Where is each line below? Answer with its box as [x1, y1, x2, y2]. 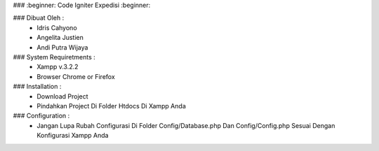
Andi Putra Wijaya [36, 43, 88, 52]
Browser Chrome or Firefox [36, 72, 115, 80]
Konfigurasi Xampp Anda [36, 131, 109, 140]
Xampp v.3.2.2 [36, 63, 79, 71]
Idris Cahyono [36, 23, 77, 31]
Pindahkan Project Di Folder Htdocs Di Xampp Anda [36, 101, 186, 110]
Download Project [36, 92, 88, 101]
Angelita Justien [36, 34, 84, 42]
